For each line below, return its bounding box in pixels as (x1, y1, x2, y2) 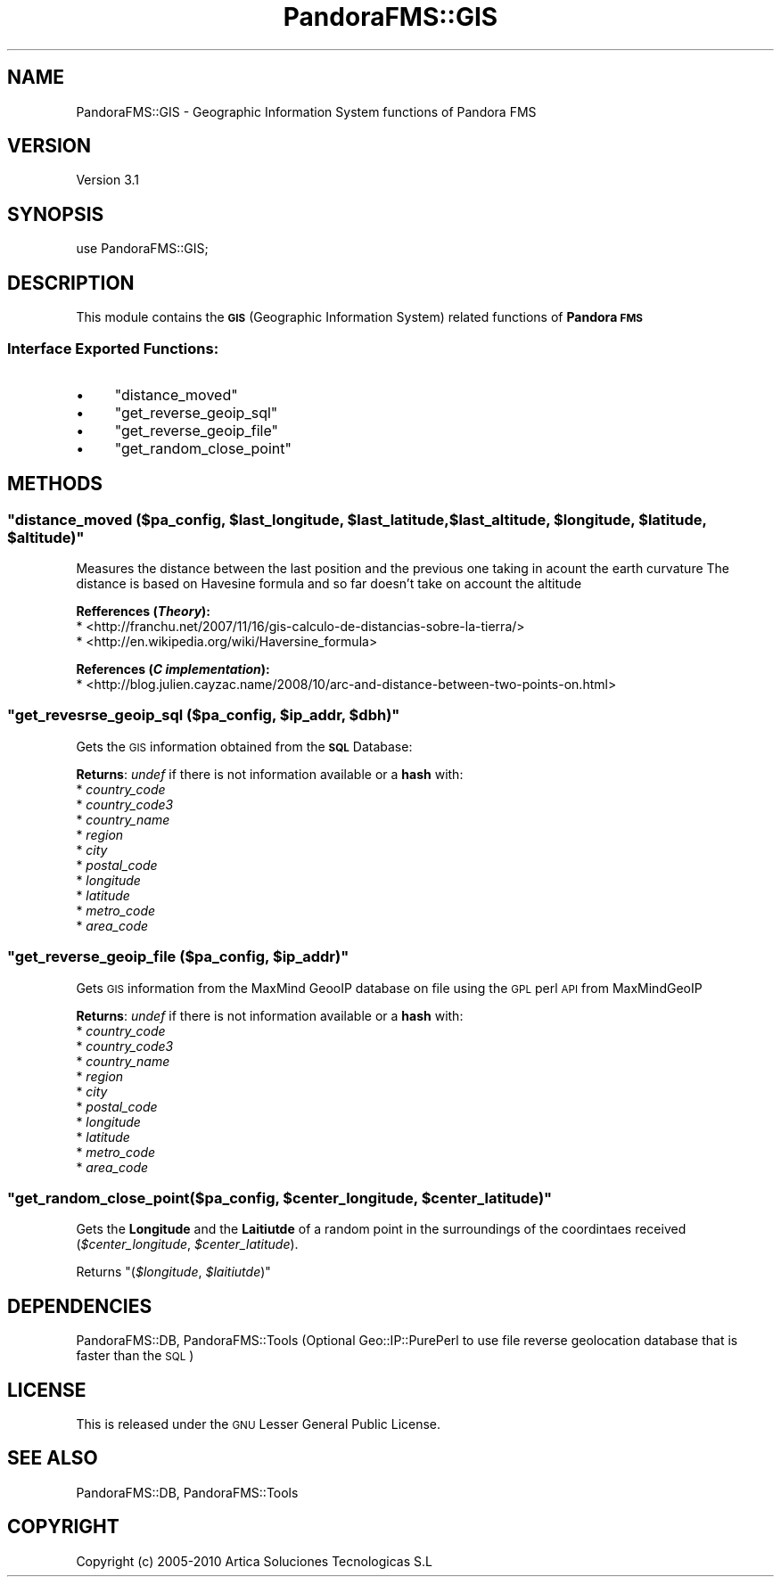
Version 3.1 (76, 172, 140, 188)
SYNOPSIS (7, 202, 104, 226)
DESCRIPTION (7, 271, 135, 294)
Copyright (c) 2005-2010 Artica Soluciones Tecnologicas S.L (76, 1553, 432, 1569)
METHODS (7, 472, 103, 496)
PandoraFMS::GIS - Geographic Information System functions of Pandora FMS (76, 103, 537, 119)
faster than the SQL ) (76, 1348, 194, 1364)
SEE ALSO (7, 1447, 98, 1470)
